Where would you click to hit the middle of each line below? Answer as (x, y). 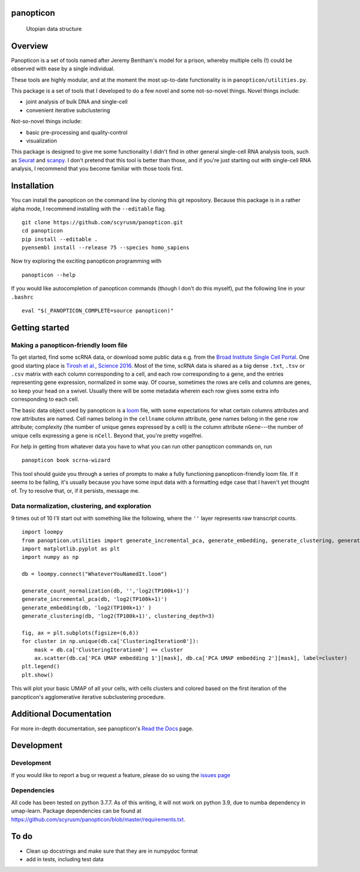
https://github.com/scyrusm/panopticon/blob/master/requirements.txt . (98, 819)
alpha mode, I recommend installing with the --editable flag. (88, 209)
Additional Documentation (61, 714)
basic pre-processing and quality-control (77, 132)
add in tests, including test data (65, 859)
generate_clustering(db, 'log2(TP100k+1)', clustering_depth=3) (118, 616)
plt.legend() (41, 666)
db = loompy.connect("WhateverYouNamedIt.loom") (94, 574)
